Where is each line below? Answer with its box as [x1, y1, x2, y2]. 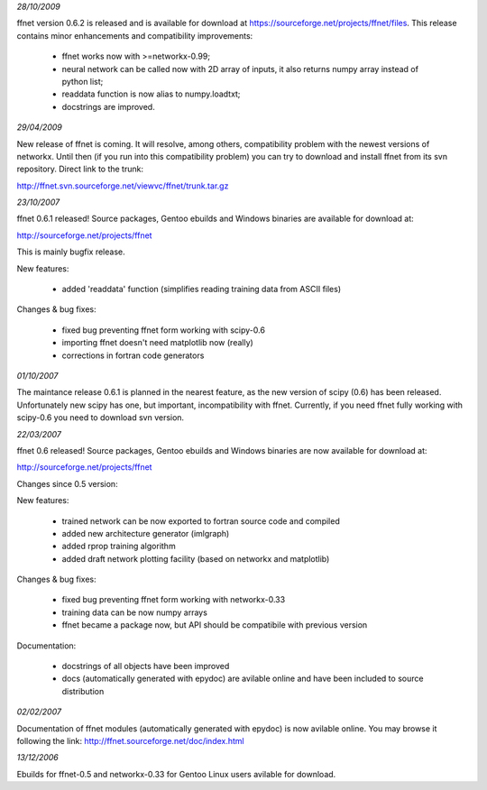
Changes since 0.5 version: [16, 478, 118, 489]
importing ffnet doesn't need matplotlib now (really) [61, 337, 254, 348]
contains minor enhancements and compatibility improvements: [16, 30, 253, 41]
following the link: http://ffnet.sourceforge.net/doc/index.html [16, 735, 244, 746]
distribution [61, 685, 105, 696]
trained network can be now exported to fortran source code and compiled [61, 515, 340, 527]
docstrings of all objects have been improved [61, 661, 230, 672]
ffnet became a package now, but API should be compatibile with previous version [61, 620, 368, 630]
